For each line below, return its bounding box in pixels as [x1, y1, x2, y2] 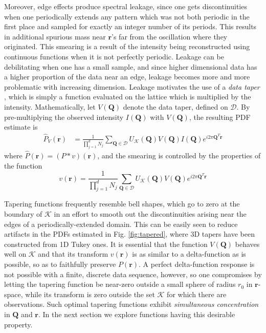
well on [4, 248, 27, 259]
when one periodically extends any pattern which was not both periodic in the [4, 11, 250, 22]
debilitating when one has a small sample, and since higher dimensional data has [4, 61, 257, 72]
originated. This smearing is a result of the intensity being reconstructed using [4, 41, 250, 52]
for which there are [167, 288, 227, 299]
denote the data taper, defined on [123, 101, 228, 112]
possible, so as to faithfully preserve [4, 258, 116, 269]
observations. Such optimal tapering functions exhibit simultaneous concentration [4, 299, 259, 309]
